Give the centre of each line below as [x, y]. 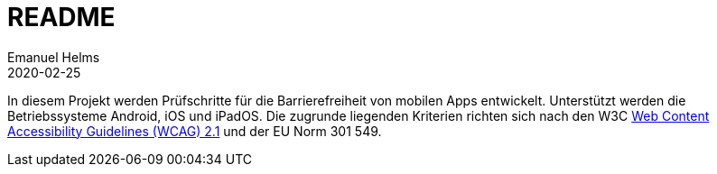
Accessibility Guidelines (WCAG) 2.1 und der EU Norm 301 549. [195, 131]
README [61, 17]
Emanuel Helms [54, 57]
